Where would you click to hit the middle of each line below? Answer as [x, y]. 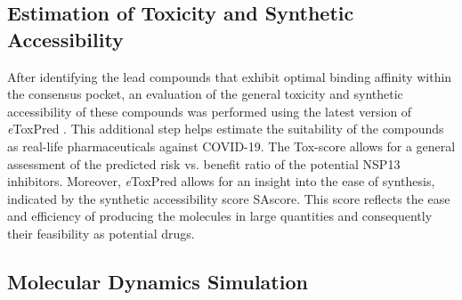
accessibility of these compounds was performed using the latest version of [210, 111]
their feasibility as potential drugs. [101, 233]
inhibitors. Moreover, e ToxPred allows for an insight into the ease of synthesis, [221, 181]
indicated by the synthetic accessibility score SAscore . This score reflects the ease [229, 198]
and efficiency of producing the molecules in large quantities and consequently [220, 216]
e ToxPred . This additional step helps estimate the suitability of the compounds [226, 129]
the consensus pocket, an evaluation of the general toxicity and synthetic [205, 94]
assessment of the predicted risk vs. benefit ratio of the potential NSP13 [204, 163]
